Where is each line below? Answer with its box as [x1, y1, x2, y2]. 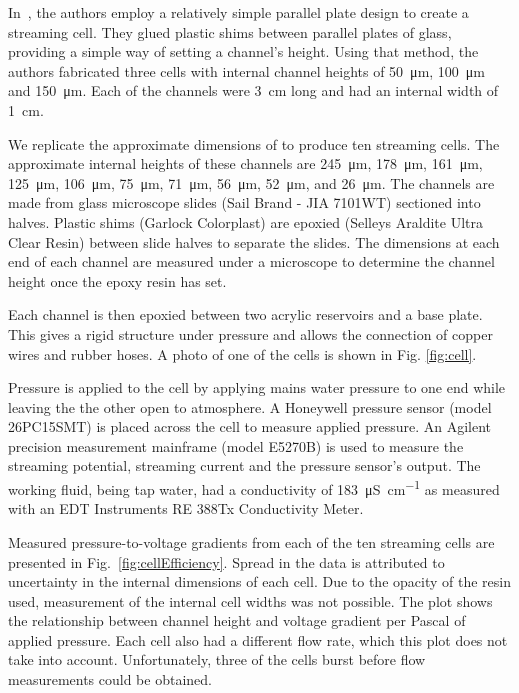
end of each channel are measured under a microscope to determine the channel [8, 251, 495, 272]
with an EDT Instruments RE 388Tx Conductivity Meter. [8, 498, 364, 519]
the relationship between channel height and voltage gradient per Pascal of [8, 610, 466, 631]
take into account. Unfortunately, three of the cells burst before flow [8, 649, 426, 670]
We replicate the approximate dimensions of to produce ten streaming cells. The [8, 133, 500, 154]
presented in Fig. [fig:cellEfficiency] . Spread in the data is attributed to [8, 551, 445, 572]
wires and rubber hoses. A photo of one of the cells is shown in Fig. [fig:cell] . [8, 343, 477, 364]
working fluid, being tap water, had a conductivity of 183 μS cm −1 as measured [8, 476, 500, 499]
